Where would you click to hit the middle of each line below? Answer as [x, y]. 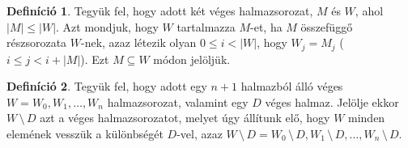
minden [367, 118]
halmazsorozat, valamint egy [178, 101]
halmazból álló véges [292, 86]
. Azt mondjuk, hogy [107, 26]
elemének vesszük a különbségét [85, 134]
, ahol [369, 11]
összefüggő [327, 26]
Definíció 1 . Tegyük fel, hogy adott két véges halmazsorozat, [160, 11]
